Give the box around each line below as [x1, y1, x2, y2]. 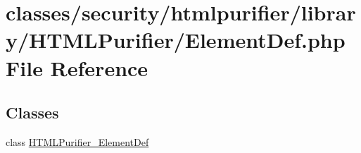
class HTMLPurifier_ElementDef [6, 134, 149, 149]
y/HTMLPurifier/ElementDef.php [6, 25, 346, 54]
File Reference [6, 53, 148, 82]
